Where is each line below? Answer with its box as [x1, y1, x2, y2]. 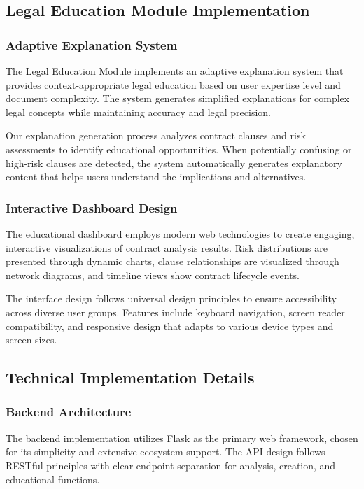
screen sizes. [6, 332, 57, 347]
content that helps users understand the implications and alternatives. [6, 169, 307, 184]
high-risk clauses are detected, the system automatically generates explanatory [6, 155, 342, 170]
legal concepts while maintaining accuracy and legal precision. [6, 104, 272, 119]
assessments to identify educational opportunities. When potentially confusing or [6, 141, 352, 156]
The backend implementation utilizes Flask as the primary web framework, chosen [6, 430, 358, 445]
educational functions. [6, 472, 100, 486]
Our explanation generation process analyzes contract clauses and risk [6, 128, 306, 143]
